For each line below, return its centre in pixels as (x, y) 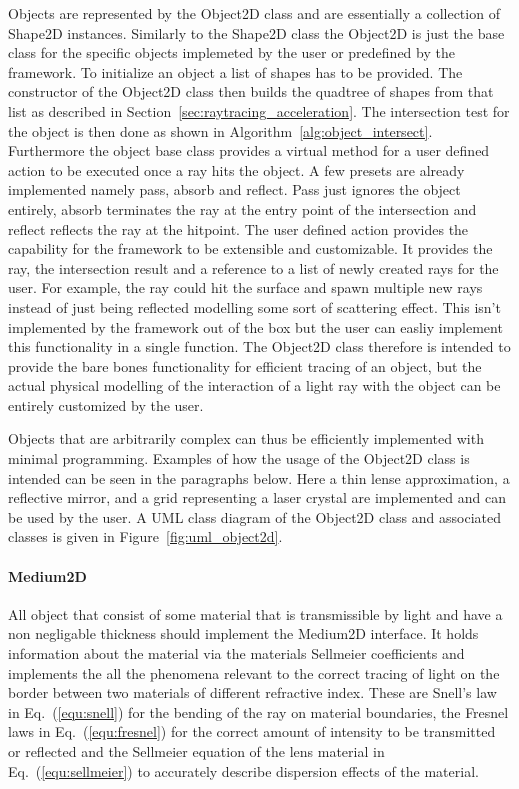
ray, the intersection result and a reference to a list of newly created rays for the (253, 267)
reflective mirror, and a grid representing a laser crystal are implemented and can (257, 497)
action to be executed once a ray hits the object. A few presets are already (236, 169)
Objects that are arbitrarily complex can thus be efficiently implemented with (246, 438)
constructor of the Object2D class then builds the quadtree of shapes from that (251, 91)
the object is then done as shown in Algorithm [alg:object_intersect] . (220, 130)
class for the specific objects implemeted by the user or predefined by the (231, 52)
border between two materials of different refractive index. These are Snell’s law (252, 692)
